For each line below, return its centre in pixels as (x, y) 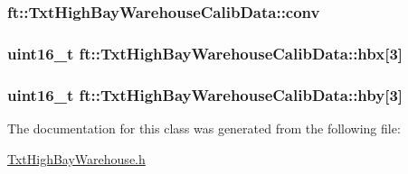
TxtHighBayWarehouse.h (76, 158)
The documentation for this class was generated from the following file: (204, 128)
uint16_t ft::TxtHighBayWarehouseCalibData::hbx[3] (205, 53)
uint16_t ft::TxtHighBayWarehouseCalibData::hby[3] (205, 94)
